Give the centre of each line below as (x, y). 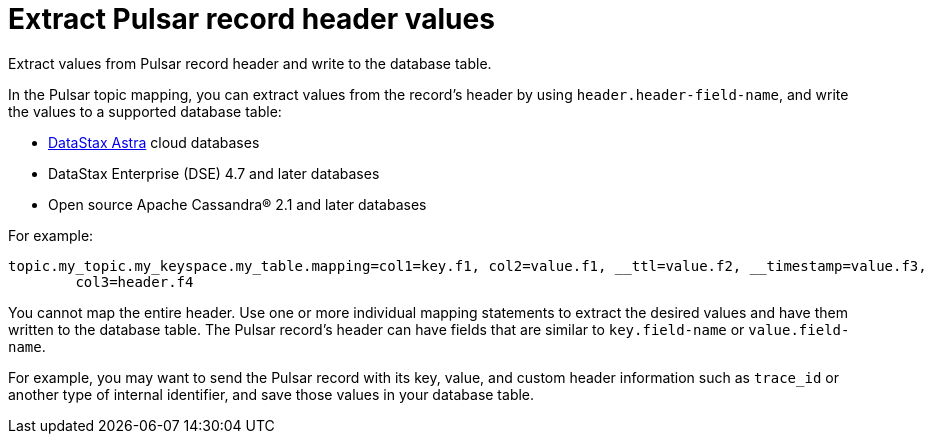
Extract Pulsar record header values (251, 19)
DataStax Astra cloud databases (154, 142)
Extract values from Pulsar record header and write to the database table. (250, 63)
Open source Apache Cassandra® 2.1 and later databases (237, 204)
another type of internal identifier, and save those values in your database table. (271, 394)
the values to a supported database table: (145, 111)
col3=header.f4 (134, 281)
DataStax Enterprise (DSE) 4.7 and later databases (214, 173)
